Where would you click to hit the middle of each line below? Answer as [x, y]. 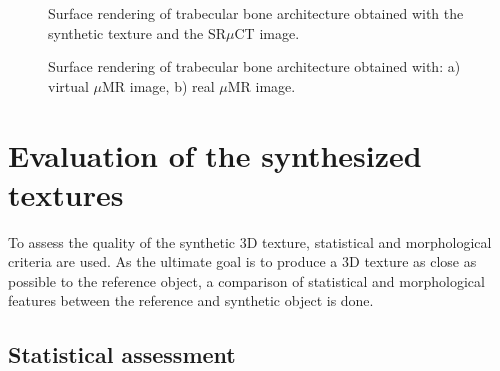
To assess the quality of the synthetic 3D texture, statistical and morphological [250, 241]
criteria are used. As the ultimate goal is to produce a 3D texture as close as [242, 261]
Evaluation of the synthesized [215, 154]
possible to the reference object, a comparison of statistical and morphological [246, 280]
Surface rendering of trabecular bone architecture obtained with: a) [254, 66]
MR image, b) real [158, 85]
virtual [68, 85]
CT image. [267, 32]
